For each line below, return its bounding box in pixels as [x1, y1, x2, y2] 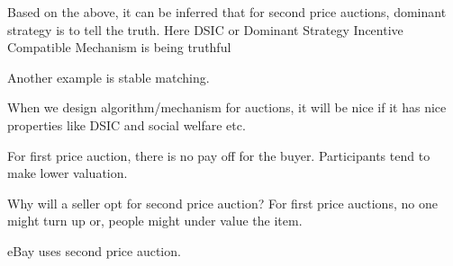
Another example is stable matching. [7, 67, 210, 86]
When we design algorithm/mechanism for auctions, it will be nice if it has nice [7, 98, 447, 117]
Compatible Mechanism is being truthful [7, 38, 231, 57]
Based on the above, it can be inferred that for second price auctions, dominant [7, 3, 447, 21]
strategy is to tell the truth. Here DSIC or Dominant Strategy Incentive [7, 20, 403, 39]
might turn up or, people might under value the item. [7, 211, 303, 230]
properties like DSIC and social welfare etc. [7, 115, 246, 134]
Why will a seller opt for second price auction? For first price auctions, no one [7, 193, 438, 212]
